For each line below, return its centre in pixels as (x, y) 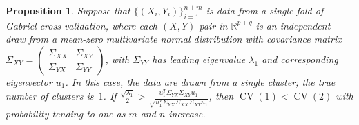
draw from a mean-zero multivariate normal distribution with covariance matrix (174, 39)
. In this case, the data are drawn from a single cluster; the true (200, 81)
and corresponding (300, 59)
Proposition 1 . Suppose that (68, 10)
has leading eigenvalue (199, 59)
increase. (187, 114)
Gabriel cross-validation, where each (81, 25)
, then (221, 96)
